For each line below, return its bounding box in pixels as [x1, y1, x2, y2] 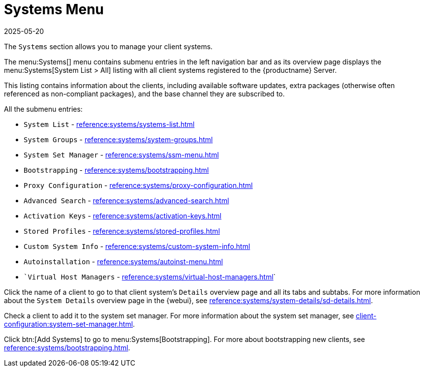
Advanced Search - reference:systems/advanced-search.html [24, 196, 229, 205]
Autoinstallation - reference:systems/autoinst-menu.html [24, 257, 223, 266]
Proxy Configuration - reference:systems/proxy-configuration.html [24, 181, 253, 189]
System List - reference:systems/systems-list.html [24, 120, 195, 128]
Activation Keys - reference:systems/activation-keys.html [24, 211, 222, 220]
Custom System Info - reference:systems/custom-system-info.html [24, 242, 250, 250]
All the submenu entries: [4, 104, 83, 113]
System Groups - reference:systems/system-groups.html [24, 135, 213, 144]
